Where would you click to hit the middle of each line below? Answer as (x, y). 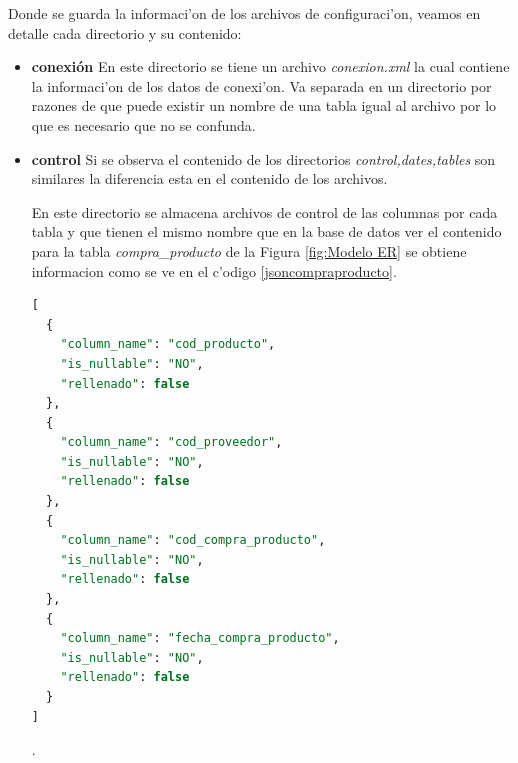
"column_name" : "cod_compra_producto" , (193, 540)
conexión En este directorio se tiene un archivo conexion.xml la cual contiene (270, 66)
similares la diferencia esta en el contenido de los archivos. (209, 178)
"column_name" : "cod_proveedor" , (171, 442)
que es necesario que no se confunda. (143, 124)
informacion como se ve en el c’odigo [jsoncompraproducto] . (214, 270)
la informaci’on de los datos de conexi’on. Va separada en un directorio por (261, 85)
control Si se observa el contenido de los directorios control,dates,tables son (263, 158)
